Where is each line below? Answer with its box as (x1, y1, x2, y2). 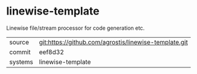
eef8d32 (39, 47, 65, 56)
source (9, 38, 29, 46)
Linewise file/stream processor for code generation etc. (6, 24, 145, 32)
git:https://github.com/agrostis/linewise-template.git (39, 38, 189, 46)
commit (9, 47, 31, 56)
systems (9, 58, 33, 66)
